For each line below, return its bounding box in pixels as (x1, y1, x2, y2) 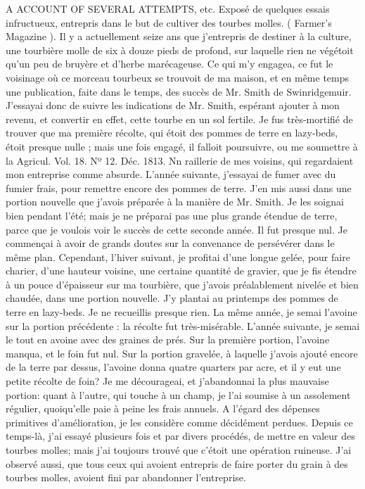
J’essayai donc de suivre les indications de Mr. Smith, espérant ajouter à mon (6, 98, 340, 113)
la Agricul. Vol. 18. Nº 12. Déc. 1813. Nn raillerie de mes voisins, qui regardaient (6, 153, 354, 167)
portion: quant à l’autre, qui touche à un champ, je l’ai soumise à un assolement (6, 387, 351, 402)
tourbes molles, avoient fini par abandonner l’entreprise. (6, 470, 246, 485)
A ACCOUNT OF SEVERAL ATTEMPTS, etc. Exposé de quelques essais (6, 1, 330, 15)
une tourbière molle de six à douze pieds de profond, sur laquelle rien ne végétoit (6, 42, 354, 57)
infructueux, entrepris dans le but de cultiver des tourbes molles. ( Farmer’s (6, 15, 332, 30)
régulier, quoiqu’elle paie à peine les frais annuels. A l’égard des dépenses (6, 401, 320, 416)
